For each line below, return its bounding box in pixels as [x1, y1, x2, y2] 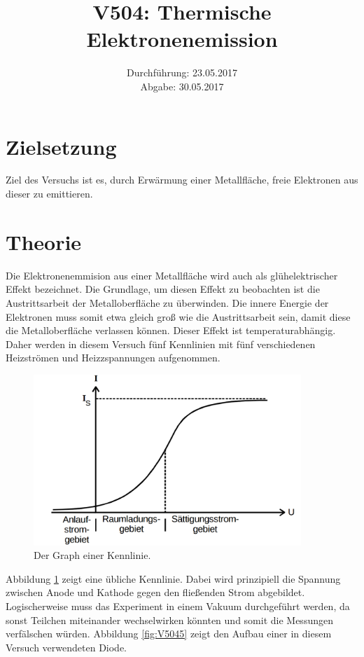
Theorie [6, 227, 82, 256]
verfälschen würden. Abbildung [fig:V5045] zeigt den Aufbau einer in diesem [6, 626, 332, 641]
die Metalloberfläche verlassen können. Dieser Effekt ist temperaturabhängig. [6, 323, 336, 338]
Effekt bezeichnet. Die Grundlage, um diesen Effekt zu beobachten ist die [6, 282, 320, 296]
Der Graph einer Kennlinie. [34, 548, 151, 562]
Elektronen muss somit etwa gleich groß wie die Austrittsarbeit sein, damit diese [6, 309, 351, 324]
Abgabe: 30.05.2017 [140, 78, 224, 93]
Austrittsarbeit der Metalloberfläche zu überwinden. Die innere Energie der [6, 295, 329, 310]
